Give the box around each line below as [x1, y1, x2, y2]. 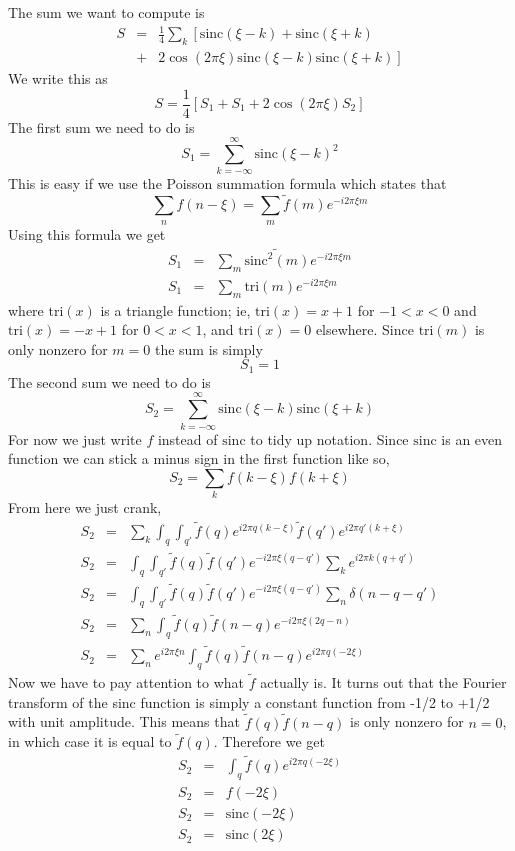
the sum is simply [154, 338, 263, 359]
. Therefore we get [213, 731, 326, 752]
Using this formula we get [8, 223, 166, 244]
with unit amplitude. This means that [8, 711, 240, 732]
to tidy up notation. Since [250, 428, 409, 449]
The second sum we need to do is [8, 371, 211, 392]
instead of [157, 428, 218, 449]
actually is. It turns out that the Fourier [260, 672, 507, 693]
